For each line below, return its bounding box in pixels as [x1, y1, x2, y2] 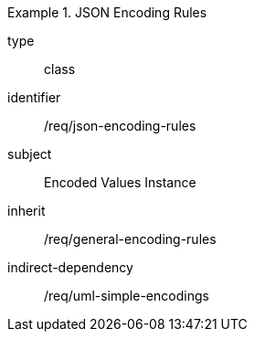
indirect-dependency [7, 260, 133, 275]
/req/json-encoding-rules [44, 118, 196, 133]
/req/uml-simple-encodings [44, 288, 209, 303]
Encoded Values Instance [44, 175, 196, 190]
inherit [7, 203, 46, 218]
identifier [7, 90, 61, 105]
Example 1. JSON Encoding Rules [7, 5, 207, 20]
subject [7, 146, 52, 162]
